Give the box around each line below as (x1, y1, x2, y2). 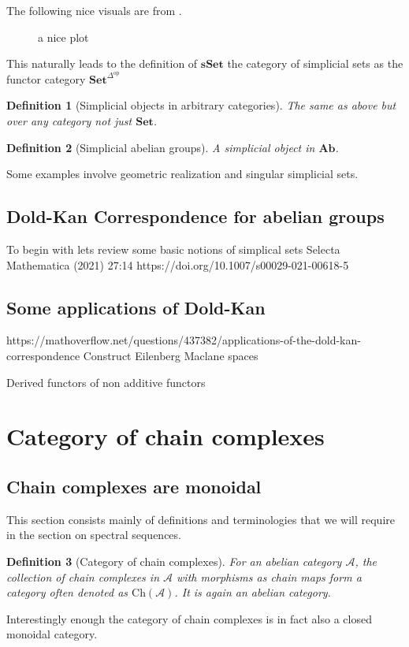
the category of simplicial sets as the (227, 55, 403, 72)
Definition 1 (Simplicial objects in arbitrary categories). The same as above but (6, 97, 396, 113)
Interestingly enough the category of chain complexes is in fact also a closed (6, 610, 372, 627)
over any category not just (6, 113, 132, 129)
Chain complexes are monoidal (6, 474, 262, 498)
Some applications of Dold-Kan (6, 295, 266, 319)
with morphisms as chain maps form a (177, 568, 362, 585)
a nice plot (38, 28, 89, 45)
